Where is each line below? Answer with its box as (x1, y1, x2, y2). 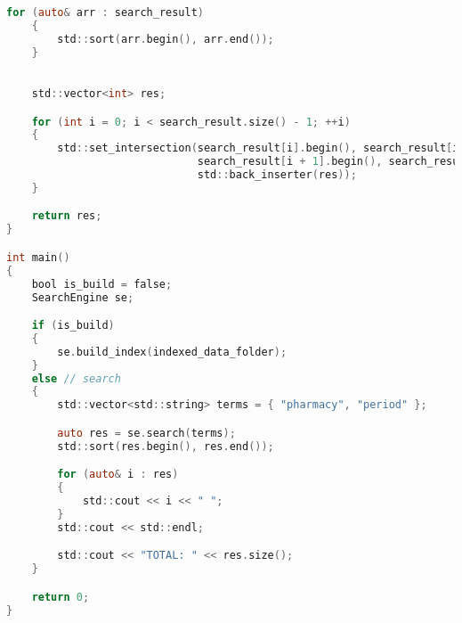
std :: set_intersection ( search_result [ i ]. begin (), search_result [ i (57, 142, 459, 155)
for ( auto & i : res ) (57, 468, 179, 481)
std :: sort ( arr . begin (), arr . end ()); (57, 32, 274, 45)
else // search (31, 372, 121, 385)
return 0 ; (31, 590, 90, 603)
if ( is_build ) (31, 319, 115, 332)
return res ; (31, 209, 102, 223)
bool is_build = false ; (31, 277, 173, 291)
